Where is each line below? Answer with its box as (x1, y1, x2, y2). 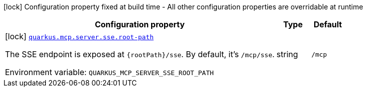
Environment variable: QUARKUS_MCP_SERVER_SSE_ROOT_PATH (5, 67, 214, 77)
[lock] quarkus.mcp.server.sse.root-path (5, 31, 154, 41)
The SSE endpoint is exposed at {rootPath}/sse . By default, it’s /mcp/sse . (5, 49, 275, 59)
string (276, 49, 298, 59)
